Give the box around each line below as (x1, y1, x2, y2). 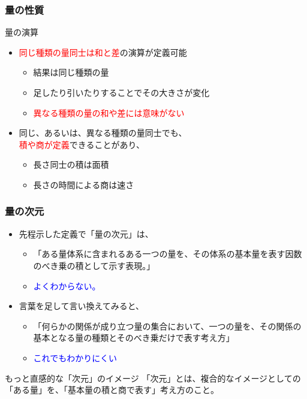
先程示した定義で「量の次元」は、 (19, 227, 153, 240)
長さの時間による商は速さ (33, 178, 134, 191)
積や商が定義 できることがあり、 (19, 138, 145, 150)
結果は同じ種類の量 (33, 66, 109, 78)
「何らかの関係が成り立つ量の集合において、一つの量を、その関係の (33, 319, 302, 332)
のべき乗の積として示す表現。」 (33, 259, 155, 271)
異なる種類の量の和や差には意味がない (33, 106, 185, 119)
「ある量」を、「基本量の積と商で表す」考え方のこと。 (5, 383, 219, 396)
